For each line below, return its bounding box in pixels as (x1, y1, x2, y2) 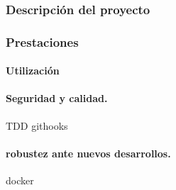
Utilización (6, 63, 60, 78)
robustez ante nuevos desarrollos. (6, 145, 171, 160)
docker (6, 173, 34, 188)
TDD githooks (6, 118, 68, 133)
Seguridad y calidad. (6, 91, 108, 106)
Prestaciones (6, 33, 79, 50)
